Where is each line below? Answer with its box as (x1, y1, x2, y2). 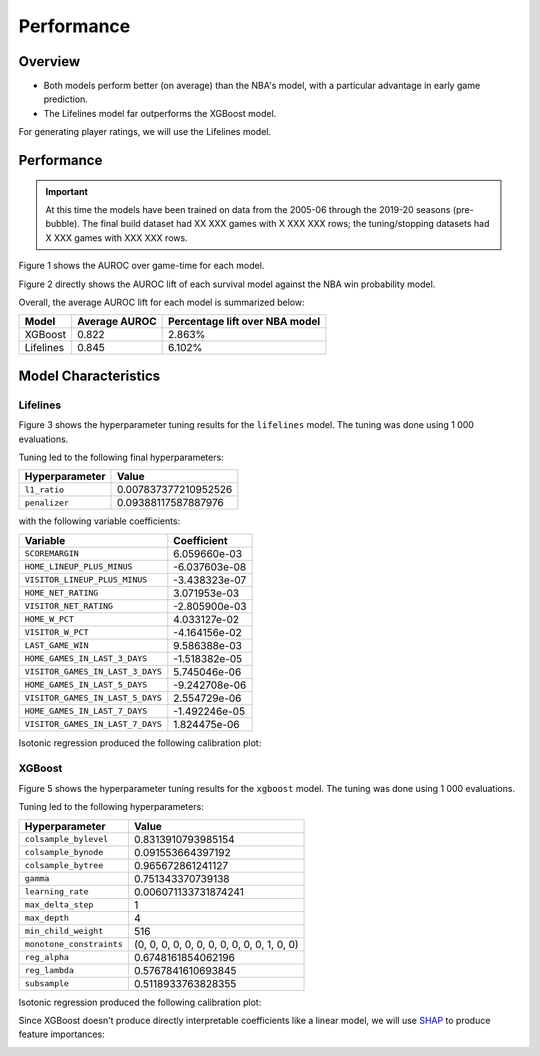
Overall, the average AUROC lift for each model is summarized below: (18, 296, 305, 308)
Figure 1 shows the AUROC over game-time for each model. (18, 260, 265, 272)
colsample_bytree (24, 860, 104, 871)
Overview (18, 53, 81, 70)
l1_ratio (24, 484, 65, 495)
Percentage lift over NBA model (168, 315, 321, 329)
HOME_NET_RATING (24, 588, 99, 599)
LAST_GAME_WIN (24, 640, 89, 651)
